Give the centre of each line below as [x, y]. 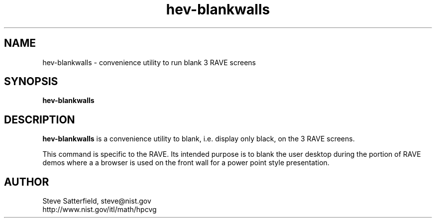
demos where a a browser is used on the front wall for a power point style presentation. [186, 163]
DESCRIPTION [40, 119]
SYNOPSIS [31, 82]
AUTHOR [27, 182]
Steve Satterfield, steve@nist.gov [97, 201]
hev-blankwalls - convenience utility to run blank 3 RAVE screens [149, 62]
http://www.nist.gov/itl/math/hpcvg [100, 210]
